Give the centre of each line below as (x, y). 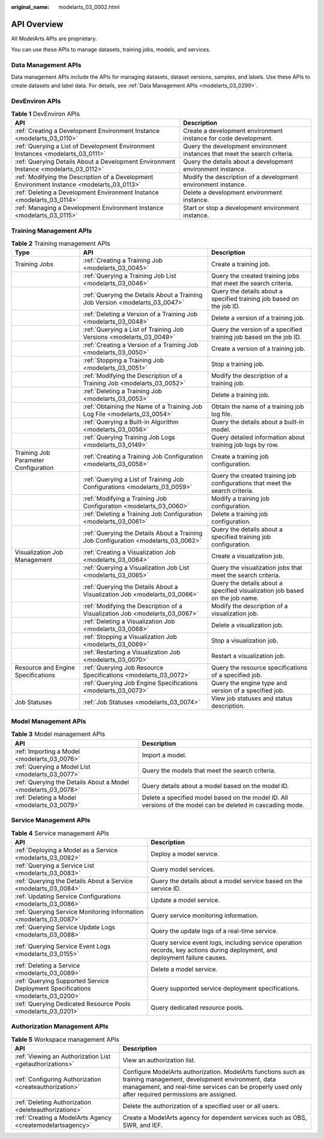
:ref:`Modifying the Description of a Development (84, 177)
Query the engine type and (249, 683)
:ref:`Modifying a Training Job (125, 499)
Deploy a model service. (185, 853)
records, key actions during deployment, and (214, 950)
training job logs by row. (245, 445)
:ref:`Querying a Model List (52, 766)
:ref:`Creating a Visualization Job (130, 552)
